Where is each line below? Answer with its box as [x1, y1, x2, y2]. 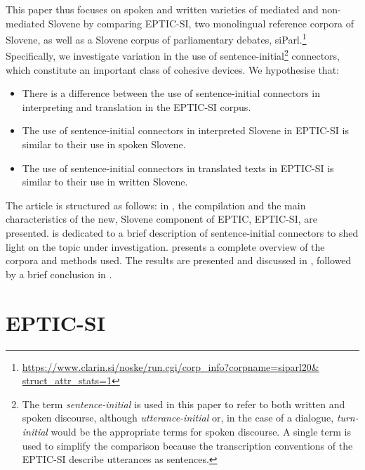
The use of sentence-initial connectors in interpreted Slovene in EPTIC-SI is [22, 123, 349, 138]
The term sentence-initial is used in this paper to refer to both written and [22, 396, 345, 411]
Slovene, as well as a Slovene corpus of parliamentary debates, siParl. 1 [6, 30, 307, 46]
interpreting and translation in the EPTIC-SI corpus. [22, 99, 251, 114]
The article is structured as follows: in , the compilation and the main [6, 197, 306, 212]
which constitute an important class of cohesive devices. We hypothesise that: [6, 62, 339, 77]
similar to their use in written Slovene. [22, 174, 188, 189]
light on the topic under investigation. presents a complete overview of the [6, 239, 325, 254]
